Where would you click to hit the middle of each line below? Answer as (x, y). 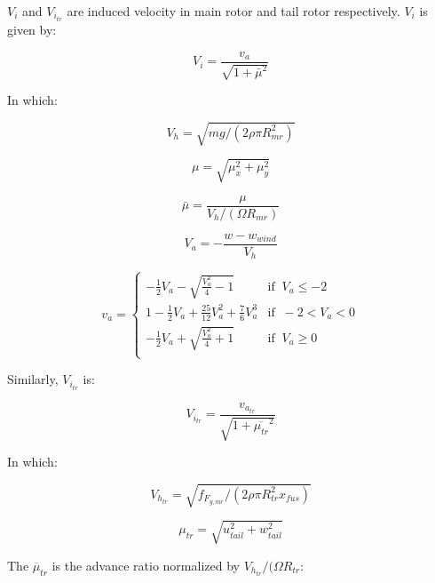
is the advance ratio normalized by (146, 565)
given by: (32, 30)
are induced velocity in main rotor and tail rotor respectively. (233, 11)
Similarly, (33, 379)
